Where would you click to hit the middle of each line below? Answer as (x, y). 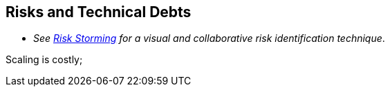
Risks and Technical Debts (99, 12)
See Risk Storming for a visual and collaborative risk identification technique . (209, 38)
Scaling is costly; (44, 60)
